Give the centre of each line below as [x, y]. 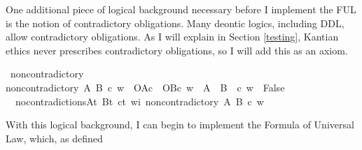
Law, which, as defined [54, 138]
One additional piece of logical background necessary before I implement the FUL [181, 9]
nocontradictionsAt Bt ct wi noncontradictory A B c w [139, 101]
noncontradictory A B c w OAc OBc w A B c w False [145, 87]
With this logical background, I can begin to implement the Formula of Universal [180, 125]
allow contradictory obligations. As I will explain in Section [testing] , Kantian [172, 37]
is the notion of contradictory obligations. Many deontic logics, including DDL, [175, 23]
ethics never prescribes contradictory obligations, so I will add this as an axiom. [177, 50]
